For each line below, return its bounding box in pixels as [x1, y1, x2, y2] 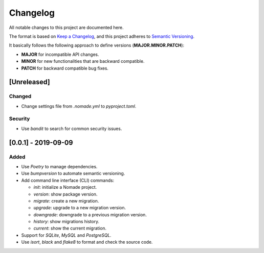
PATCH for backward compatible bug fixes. [21, 65, 109, 71]
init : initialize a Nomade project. [33, 184, 97, 190]
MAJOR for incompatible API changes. [21, 51, 99, 57]
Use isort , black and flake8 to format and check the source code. [21, 239, 153, 245]
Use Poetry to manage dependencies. [21, 163, 98, 169]
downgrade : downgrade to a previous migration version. [33, 211, 147, 218]
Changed [9, 93, 32, 100]
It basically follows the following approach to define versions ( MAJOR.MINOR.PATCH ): [9, 42, 184, 49]
